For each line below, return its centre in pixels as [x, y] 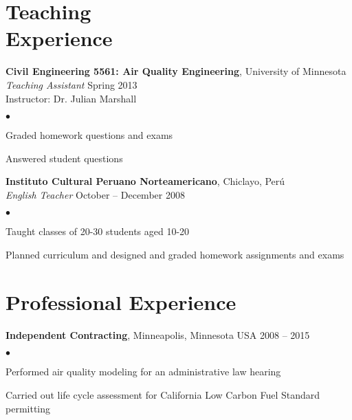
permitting [28, 408]
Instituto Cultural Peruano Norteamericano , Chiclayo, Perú [145, 181]
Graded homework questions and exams [89, 135]
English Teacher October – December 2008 [95, 194]
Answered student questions [64, 158]
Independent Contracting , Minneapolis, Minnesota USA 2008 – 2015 [158, 334]
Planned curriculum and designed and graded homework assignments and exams [175, 255]
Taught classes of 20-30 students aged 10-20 [98, 231]
